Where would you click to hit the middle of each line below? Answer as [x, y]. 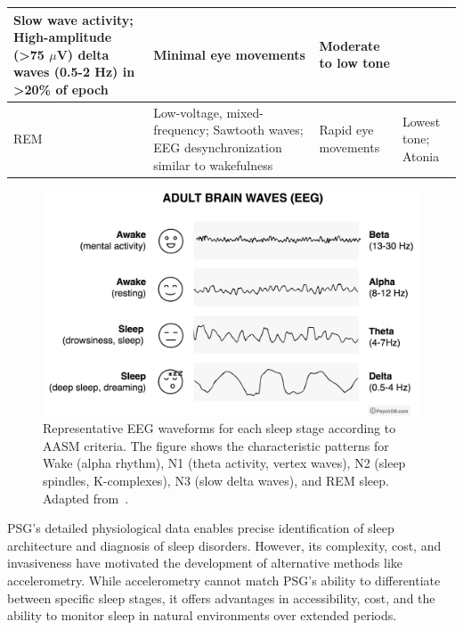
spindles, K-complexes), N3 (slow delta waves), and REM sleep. [216, 480]
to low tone [354, 63]
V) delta [83, 54]
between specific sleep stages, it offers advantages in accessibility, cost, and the [221, 597]
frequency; [181, 130]
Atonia [421, 155]
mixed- [245, 112]
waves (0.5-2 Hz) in [74, 72]
